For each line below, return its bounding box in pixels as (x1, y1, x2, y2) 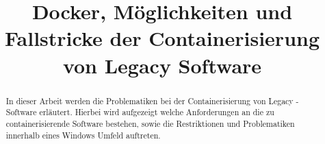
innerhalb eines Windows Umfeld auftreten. (5, 129, 161, 141)
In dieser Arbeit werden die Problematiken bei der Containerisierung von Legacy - (5, 95, 299, 106)
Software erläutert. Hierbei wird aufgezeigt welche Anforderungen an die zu (5, 106, 274, 118)
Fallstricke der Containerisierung (4, 24, 320, 52)
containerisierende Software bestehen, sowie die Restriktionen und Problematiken (5, 117, 295, 129)
